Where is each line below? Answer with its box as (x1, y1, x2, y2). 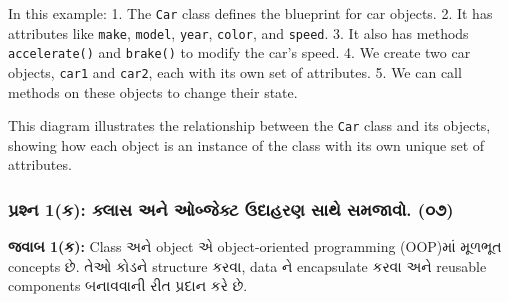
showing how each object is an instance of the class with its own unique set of (8, 134, 485, 155)
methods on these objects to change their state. (8, 81, 298, 102)
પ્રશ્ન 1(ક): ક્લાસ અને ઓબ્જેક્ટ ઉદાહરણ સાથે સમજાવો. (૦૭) (8, 196, 454, 221)
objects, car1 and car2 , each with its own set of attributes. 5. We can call (8, 61, 462, 82)
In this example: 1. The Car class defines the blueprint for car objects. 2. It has (8, 3, 493, 23)
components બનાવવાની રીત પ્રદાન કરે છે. (8, 275, 248, 296)
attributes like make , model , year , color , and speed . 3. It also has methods (8, 22, 469, 43)
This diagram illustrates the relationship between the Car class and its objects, (8, 115, 491, 136)
